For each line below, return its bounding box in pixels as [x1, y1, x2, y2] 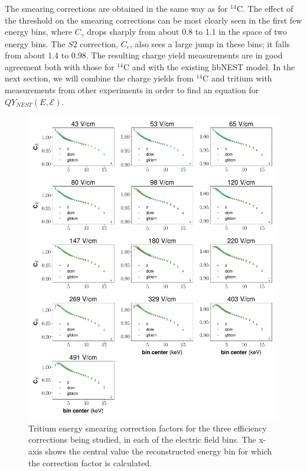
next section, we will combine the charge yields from [5, 72, 194, 84]
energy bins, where [5, 25, 73, 38]
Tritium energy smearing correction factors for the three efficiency [28, 421, 267, 434]
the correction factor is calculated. [28, 456, 152, 469]
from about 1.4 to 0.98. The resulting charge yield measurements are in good [5, 49, 283, 61]
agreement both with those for [5, 60, 115, 73]
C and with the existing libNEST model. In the [123, 60, 295, 73]
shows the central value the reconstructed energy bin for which [45, 445, 272, 457]
